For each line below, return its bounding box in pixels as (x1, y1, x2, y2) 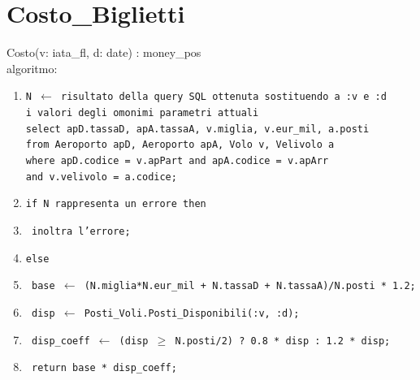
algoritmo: (6, 59, 58, 76)
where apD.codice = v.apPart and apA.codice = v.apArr (25, 154, 329, 166)
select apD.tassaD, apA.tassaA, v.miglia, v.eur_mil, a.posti (25, 123, 370, 135)
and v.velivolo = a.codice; (25, 171, 177, 183)
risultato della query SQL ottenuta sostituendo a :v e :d (61, 91, 387, 103)
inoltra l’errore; (31, 225, 131, 237)
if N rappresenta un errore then (25, 198, 206, 210)
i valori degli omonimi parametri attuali (25, 106, 259, 119)
